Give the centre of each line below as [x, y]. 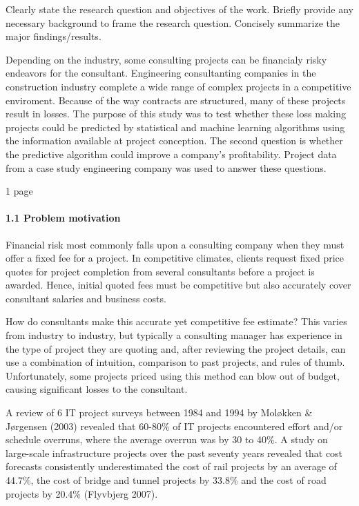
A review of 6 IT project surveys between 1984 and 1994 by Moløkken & [159, 412]
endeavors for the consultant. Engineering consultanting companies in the [161, 73]
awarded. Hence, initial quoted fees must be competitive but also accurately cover [178, 285]
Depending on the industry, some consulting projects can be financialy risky [166, 59]
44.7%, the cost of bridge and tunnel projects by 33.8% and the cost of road [166, 480]
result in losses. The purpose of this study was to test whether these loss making [176, 114]
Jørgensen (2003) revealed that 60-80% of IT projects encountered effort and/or [174, 426]
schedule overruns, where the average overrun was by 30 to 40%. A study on [167, 439]
